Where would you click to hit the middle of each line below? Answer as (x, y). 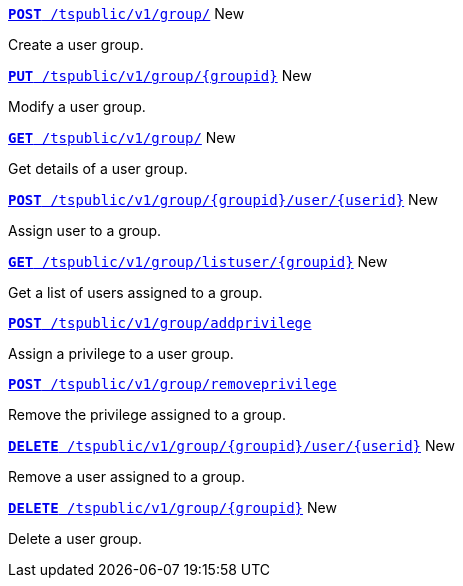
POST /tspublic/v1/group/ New (126, 13)
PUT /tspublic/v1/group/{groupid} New (160, 75)
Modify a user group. (77, 106)
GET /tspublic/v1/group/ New (122, 137)
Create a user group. (76, 44)
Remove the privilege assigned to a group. (147, 414)
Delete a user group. (75, 538)
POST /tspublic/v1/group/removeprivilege (172, 384)
